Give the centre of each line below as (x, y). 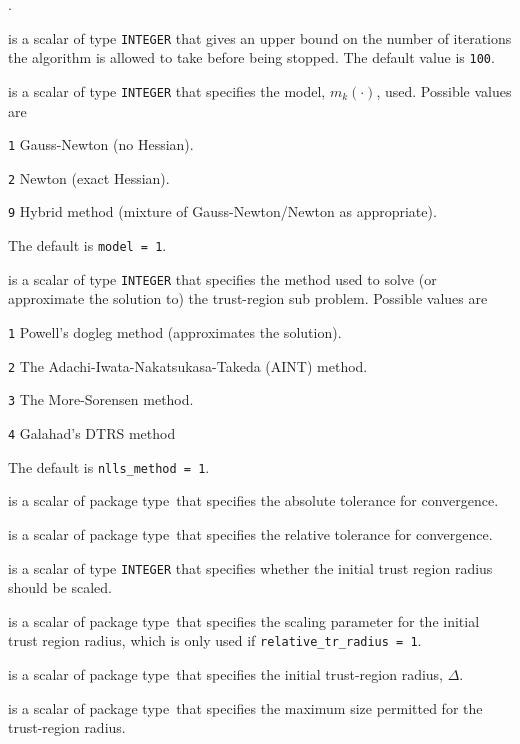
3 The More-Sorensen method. (101, 399)
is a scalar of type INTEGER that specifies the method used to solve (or (222, 278)
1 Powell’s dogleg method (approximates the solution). (175, 332)
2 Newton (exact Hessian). (89, 177)
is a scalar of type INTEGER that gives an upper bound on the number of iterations (260, 37)
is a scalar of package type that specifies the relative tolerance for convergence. (250, 533)
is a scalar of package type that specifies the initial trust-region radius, (226, 674)
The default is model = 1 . (87, 245)
